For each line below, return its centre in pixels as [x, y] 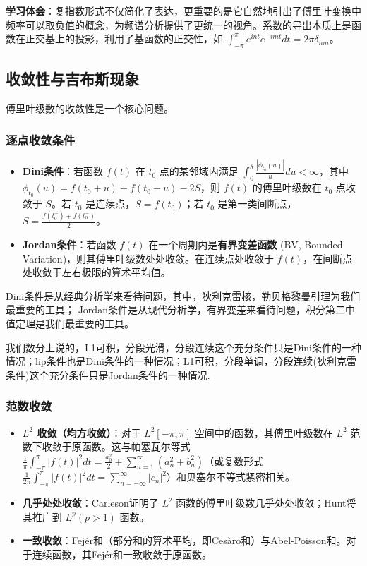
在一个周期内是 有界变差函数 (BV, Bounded [246, 245]
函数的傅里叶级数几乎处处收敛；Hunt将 [266, 503]
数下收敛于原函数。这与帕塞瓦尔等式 [106, 446]
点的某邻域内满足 [199, 171]
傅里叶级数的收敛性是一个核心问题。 [90, 108]
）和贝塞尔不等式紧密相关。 [231, 477]
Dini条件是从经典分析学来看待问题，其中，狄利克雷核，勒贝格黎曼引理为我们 [183, 295]
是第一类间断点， [257, 204]
